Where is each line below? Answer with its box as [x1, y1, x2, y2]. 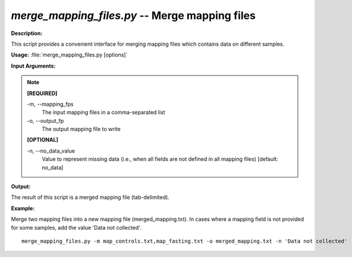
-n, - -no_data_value [27, 147, 76, 154]
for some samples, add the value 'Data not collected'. [11, 224, 142, 231]
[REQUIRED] [27, 90, 58, 97]
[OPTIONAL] [27, 137, 59, 144]
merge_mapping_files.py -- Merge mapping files [11, 9, 256, 22]
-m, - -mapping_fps [27, 100, 74, 107]
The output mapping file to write [42, 125, 121, 133]
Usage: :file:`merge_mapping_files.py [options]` [11, 51, 128, 59]
